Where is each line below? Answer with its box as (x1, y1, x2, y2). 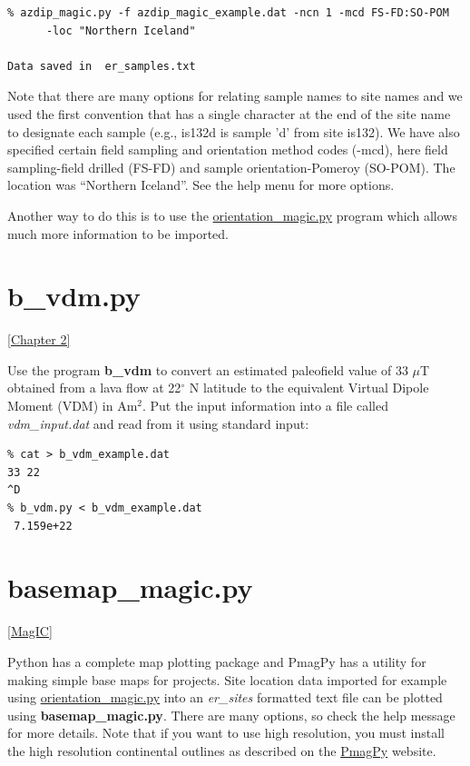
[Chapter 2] (7, 330, 71, 349)
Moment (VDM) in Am (7, 396, 138, 415)
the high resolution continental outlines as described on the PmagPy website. (7, 741, 436, 760)
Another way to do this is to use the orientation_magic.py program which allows (7, 205, 457, 224)
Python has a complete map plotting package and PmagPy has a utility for (7, 652, 426, 671)
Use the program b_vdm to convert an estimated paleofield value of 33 (7, 360, 408, 379)
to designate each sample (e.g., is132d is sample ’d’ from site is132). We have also (7, 122, 460, 141)
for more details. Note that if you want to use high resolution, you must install (7, 723, 445, 742)
